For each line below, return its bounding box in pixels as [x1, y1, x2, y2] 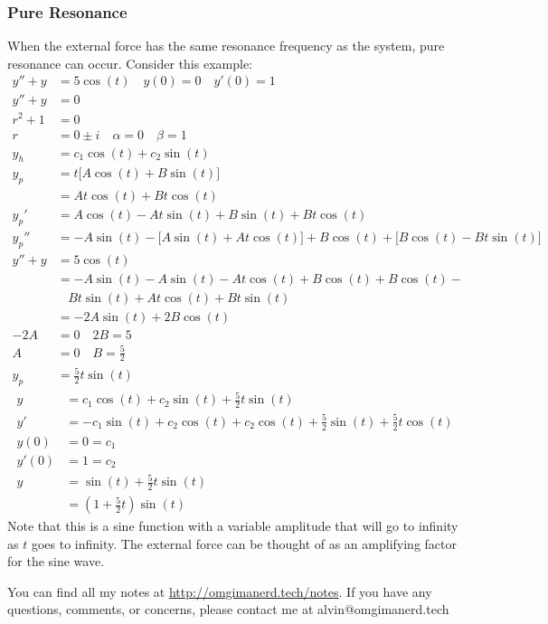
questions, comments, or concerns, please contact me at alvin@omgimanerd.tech [7, 600, 449, 619]
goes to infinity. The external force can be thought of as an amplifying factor [31, 534, 457, 553]
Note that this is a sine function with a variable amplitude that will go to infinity [7, 516, 458, 535]
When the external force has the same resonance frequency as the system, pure [7, 36, 445, 55]
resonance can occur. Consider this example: [7, 53, 252, 72]
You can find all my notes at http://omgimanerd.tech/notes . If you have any [7, 581, 432, 600]
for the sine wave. [7, 552, 105, 571]
